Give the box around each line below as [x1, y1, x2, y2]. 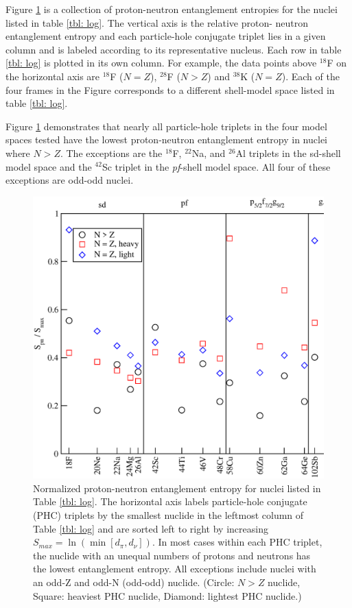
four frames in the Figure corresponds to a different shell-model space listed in [5, 82, 335, 97]
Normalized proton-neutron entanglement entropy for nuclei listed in [33, 481, 321, 495]
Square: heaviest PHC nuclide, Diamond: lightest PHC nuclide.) [33, 588, 302, 603]
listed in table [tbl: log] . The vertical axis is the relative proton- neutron [5, 15, 309, 29]
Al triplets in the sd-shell [235, 145, 341, 160]
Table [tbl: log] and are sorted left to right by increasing [33, 521, 268, 535]
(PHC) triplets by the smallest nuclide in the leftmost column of [33, 508, 304, 522]
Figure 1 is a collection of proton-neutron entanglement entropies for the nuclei [5, 2, 338, 16]
